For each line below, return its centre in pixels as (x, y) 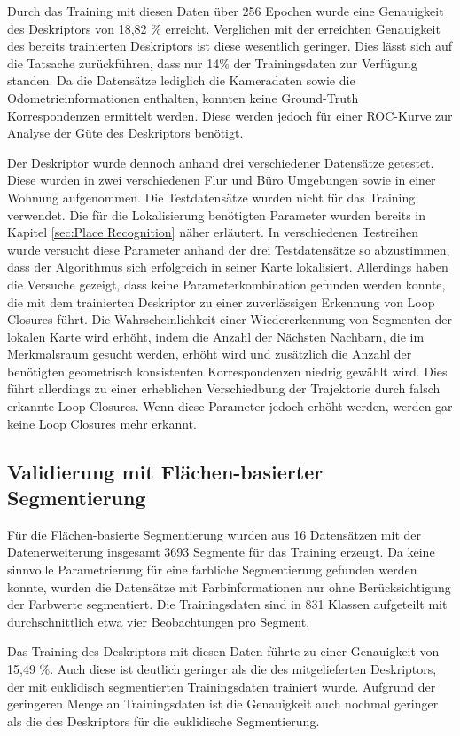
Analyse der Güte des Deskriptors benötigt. (125, 133)
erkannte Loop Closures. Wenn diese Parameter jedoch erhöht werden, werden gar (230, 406)
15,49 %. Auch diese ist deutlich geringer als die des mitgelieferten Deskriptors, (222, 669)
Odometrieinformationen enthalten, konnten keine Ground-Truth (183, 97)
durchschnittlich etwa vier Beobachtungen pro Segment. (159, 621)
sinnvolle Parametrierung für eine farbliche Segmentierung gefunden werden (212, 570)
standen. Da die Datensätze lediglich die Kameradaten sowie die (181, 80)
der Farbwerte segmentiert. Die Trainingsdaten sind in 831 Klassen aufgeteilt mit (227, 604)
